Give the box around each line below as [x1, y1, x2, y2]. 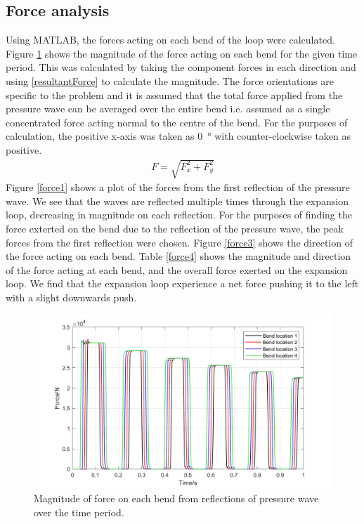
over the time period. [34, 504, 124, 519]
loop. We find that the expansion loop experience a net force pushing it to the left [6, 276, 359, 291]
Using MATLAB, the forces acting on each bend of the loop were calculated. [6, 32, 335, 47]
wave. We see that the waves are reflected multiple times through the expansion [6, 193, 349, 208]
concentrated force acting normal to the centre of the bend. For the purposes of [6, 114, 348, 129]
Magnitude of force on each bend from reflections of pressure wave [34, 491, 319, 506]
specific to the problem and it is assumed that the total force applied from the [6, 87, 343, 102]
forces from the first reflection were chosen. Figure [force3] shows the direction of [6, 235, 353, 249]
